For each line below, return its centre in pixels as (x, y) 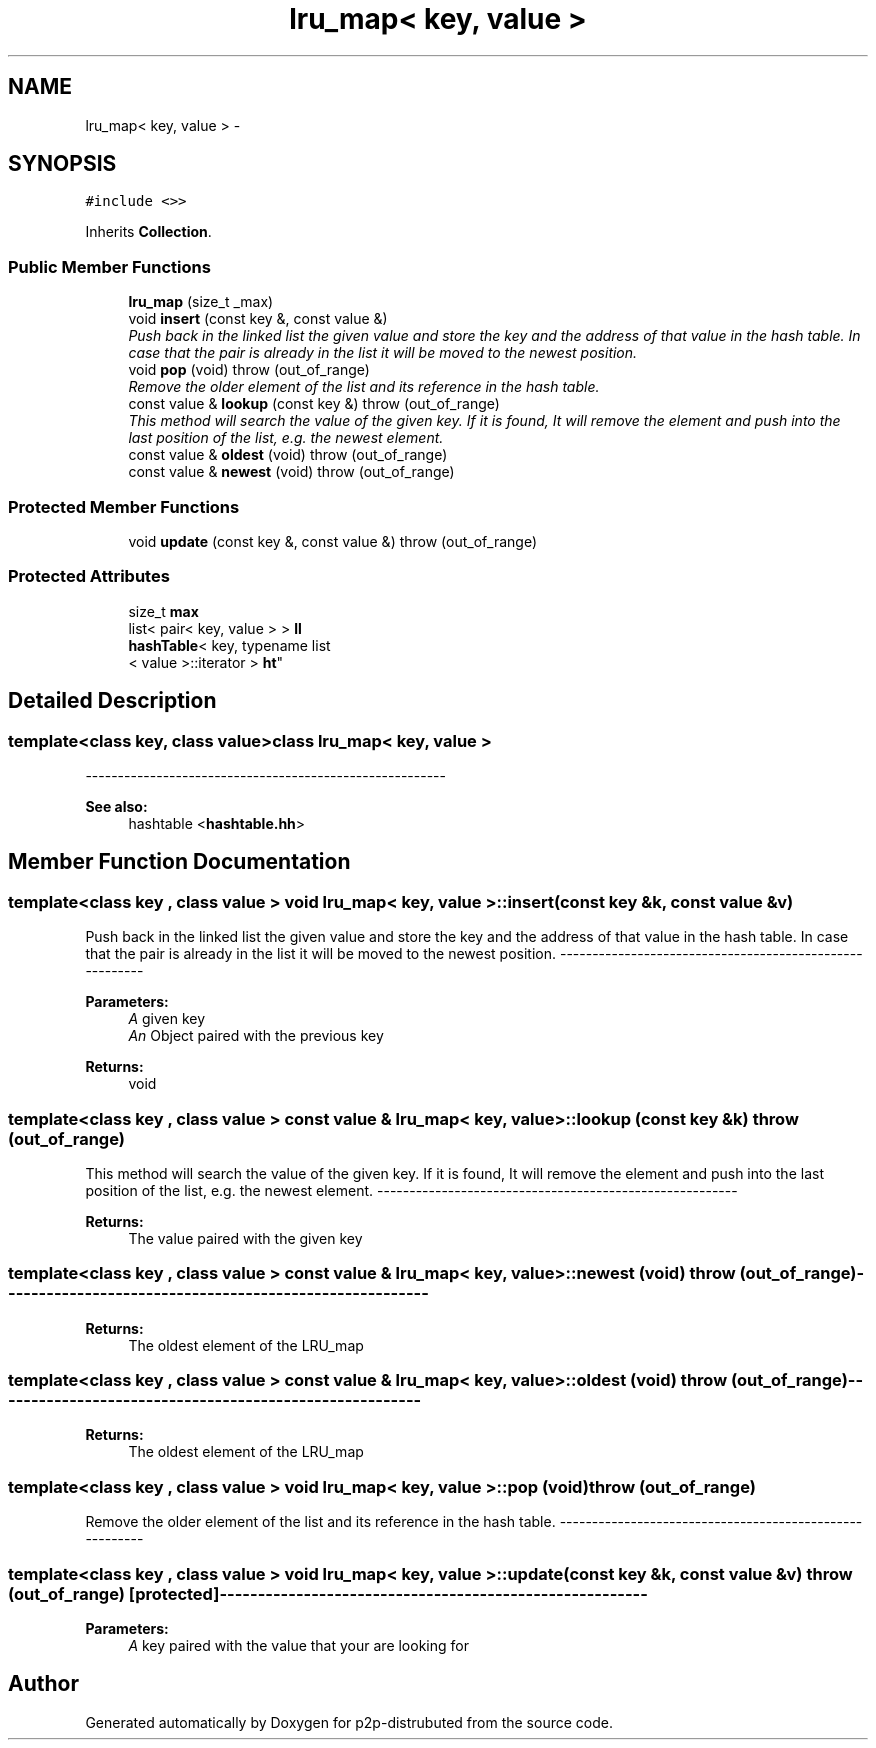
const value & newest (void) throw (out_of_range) (291, 472)
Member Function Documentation (179, 862)
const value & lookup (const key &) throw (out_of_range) (314, 404)
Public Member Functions (109, 266)
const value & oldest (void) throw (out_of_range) (288, 455)
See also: (116, 806)
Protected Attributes (89, 576)
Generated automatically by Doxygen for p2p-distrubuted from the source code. (349, 1722)
